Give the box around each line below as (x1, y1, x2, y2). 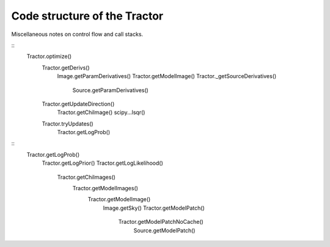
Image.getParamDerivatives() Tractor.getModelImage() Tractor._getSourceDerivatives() (57, 73, 277, 80)
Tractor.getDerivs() (42, 64, 90, 71)
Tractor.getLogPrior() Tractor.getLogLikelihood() (42, 159, 163, 167)
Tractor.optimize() (26, 52, 72, 60)
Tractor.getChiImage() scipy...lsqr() (57, 109, 145, 116)
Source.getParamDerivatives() (72, 86, 149, 94)
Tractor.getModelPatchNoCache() (118, 218, 204, 226)
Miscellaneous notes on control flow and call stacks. (11, 30, 144, 38)
